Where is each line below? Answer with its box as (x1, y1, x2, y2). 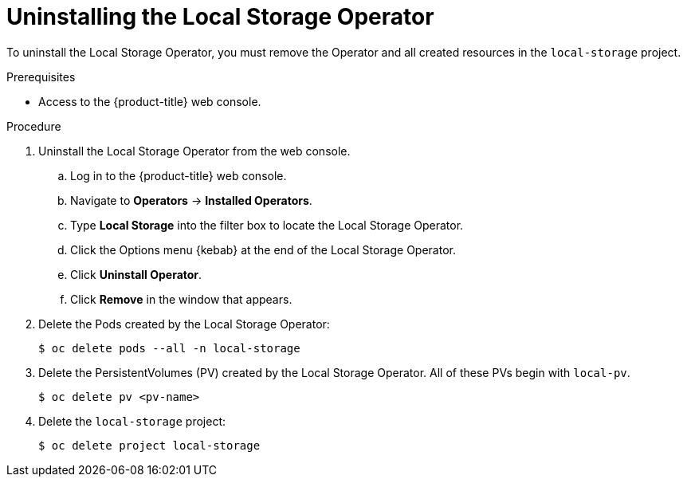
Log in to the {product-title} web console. (70, 168, 287, 183)
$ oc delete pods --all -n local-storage (38, 341, 300, 355)
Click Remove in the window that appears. (70, 292, 292, 306)
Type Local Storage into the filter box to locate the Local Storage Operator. (70, 218, 464, 232)
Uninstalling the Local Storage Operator (6, 3, 434, 30)
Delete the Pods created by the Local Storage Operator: (38, 316, 330, 331)
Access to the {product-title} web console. (38, 94, 261, 108)
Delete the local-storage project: (38, 414, 226, 428)
